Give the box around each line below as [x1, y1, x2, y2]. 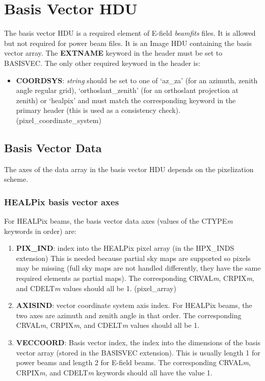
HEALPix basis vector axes [4, 195, 119, 208]
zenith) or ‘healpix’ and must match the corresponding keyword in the [16, 94, 236, 105]
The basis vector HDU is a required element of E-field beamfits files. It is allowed [4, 28, 256, 38]
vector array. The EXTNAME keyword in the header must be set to [4, 47, 223, 58]
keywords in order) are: [4, 225, 76, 236]
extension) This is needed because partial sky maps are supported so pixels [16, 252, 251, 263]
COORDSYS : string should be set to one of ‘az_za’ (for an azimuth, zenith [16, 75, 258, 85]
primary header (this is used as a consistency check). [16, 105, 180, 115]
